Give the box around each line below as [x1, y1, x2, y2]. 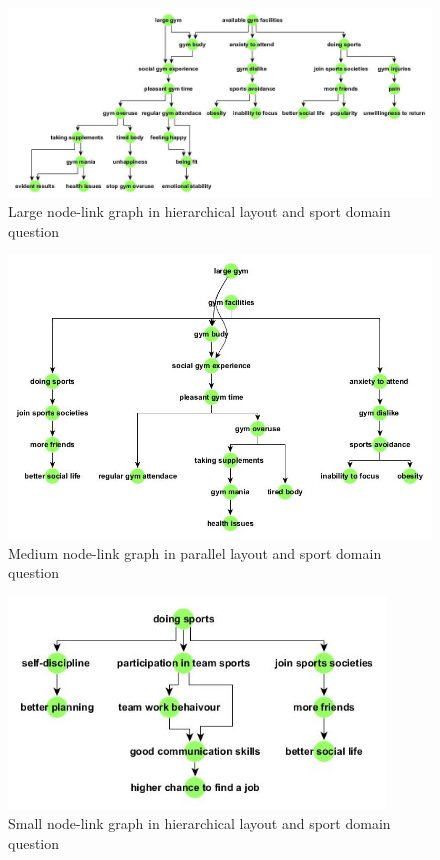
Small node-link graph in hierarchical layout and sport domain [8, 813, 391, 834]
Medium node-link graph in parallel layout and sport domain [8, 542, 382, 563]
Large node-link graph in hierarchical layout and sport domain [8, 201, 391, 222]
